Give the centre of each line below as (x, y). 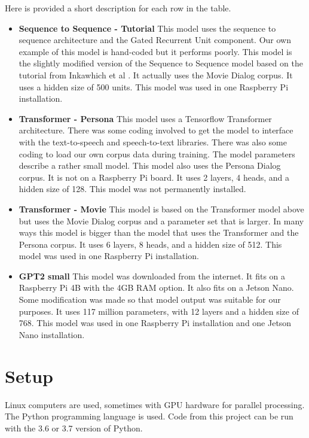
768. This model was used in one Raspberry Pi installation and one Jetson (155, 323)
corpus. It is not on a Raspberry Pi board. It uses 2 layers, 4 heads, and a (154, 177)
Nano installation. (52, 334)
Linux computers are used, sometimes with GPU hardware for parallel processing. (155, 404)
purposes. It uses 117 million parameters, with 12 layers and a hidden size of (159, 311)
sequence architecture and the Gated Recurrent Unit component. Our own (155, 40)
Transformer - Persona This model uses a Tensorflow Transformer (145, 118)
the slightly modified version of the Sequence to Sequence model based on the (161, 63)
